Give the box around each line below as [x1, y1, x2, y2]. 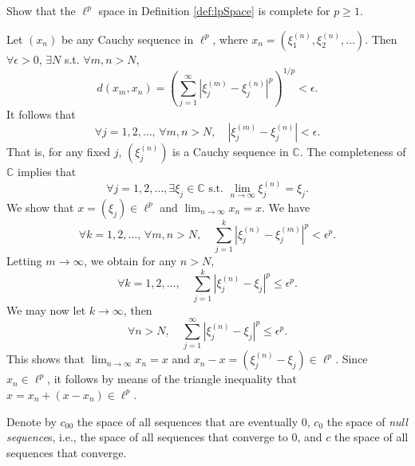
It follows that [6, 106, 76, 123]
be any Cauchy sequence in [61, 30, 194, 47]
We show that [6, 198, 74, 215]
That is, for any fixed [6, 143, 111, 159]
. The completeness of [299, 143, 406, 159]
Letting [6, 252, 42, 268]
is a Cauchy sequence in [172, 143, 289, 159]
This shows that [6, 350, 85, 367]
